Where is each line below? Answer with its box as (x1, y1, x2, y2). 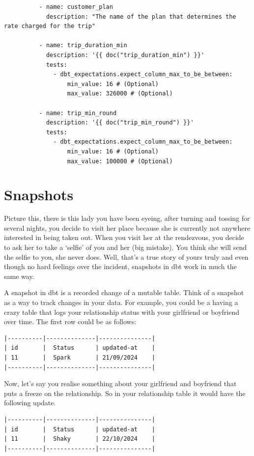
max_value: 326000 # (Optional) (67, 90, 173, 97)
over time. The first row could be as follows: (4, 316, 137, 327)
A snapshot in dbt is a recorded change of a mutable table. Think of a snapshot (4, 287, 244, 298)
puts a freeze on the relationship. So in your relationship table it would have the (4, 388, 246, 398)
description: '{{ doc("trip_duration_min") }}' (46, 51, 205, 59)
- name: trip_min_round (39, 109, 117, 117)
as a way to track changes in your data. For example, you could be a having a (4, 297, 238, 307)
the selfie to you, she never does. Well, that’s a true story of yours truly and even (4, 251, 249, 262)
